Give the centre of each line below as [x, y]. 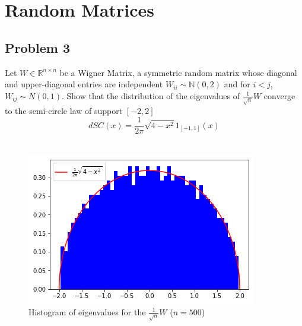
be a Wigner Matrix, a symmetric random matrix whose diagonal [178, 72]
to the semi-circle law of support [64, 110]
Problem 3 [37, 47]
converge [279, 95]
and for [237, 84]
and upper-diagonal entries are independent [84, 84]
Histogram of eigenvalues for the [87, 311]
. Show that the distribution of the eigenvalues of [151, 95]
